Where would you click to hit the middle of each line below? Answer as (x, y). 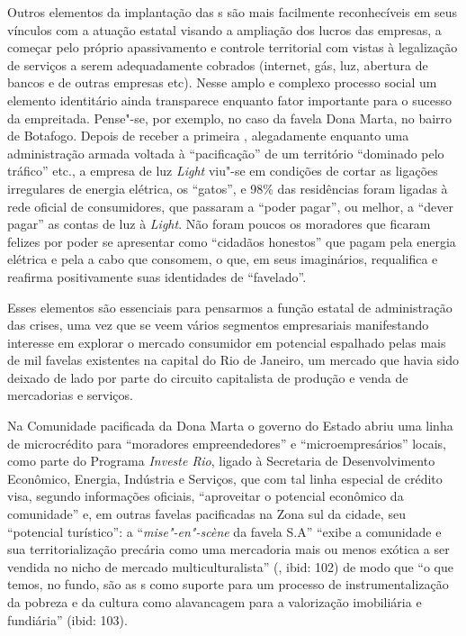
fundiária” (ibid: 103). (67, 619)
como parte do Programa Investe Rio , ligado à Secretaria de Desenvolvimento (221, 461)
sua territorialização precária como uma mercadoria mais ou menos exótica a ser (229, 549)
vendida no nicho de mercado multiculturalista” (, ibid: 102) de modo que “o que (231, 566)
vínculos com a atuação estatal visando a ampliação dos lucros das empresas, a (224, 29)
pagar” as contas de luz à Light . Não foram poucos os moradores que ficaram (219, 224)
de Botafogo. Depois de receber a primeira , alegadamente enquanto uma (208, 136)
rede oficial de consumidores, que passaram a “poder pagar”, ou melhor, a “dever (231, 206)
